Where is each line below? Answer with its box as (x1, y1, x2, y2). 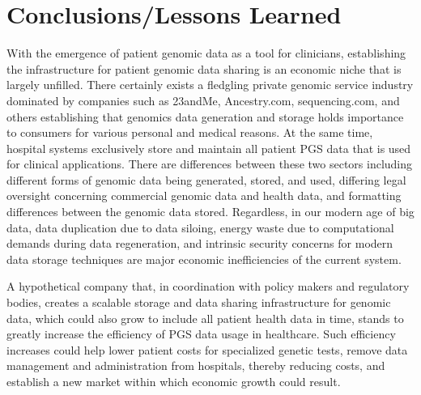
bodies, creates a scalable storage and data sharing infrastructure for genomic (6, 294, 391, 311)
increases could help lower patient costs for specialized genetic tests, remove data (6, 341, 408, 358)
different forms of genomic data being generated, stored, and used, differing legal (6, 171, 406, 188)
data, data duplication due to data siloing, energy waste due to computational (6, 219, 394, 236)
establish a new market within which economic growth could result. (6, 373, 341, 389)
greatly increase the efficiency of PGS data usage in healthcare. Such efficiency (6, 325, 396, 342)
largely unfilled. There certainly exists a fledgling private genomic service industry (6, 76, 414, 93)
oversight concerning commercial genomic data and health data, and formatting (6, 187, 402, 204)
